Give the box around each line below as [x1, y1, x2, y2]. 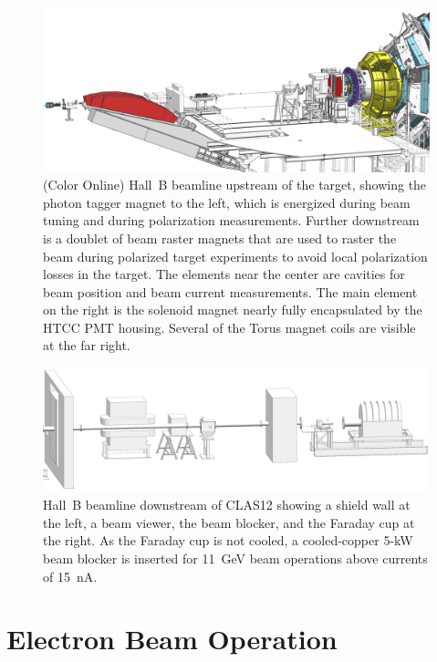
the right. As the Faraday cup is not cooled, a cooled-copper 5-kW [43, 531, 413, 550]
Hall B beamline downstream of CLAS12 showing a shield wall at [43, 495, 411, 514]
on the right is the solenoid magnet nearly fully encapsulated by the [43, 300, 422, 319]
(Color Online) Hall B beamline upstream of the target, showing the [43, 175, 427, 194]
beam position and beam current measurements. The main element [43, 282, 418, 301]
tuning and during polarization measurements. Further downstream [43, 211, 420, 230]
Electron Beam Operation [6, 620, 338, 657]
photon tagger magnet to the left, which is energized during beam [43, 192, 411, 212]
